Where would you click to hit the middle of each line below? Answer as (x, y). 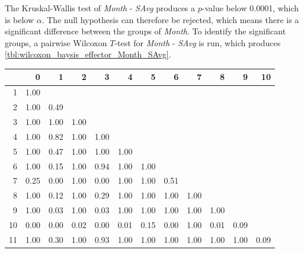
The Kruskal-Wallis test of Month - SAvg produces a (100, 8)
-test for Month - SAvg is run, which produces (198, 42)
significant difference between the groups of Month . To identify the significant (145, 31)
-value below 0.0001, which (250, 8)
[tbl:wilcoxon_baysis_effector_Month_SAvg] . (88, 54)
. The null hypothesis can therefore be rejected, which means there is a (170, 19)
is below (20, 19)
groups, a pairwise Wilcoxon (56, 42)
